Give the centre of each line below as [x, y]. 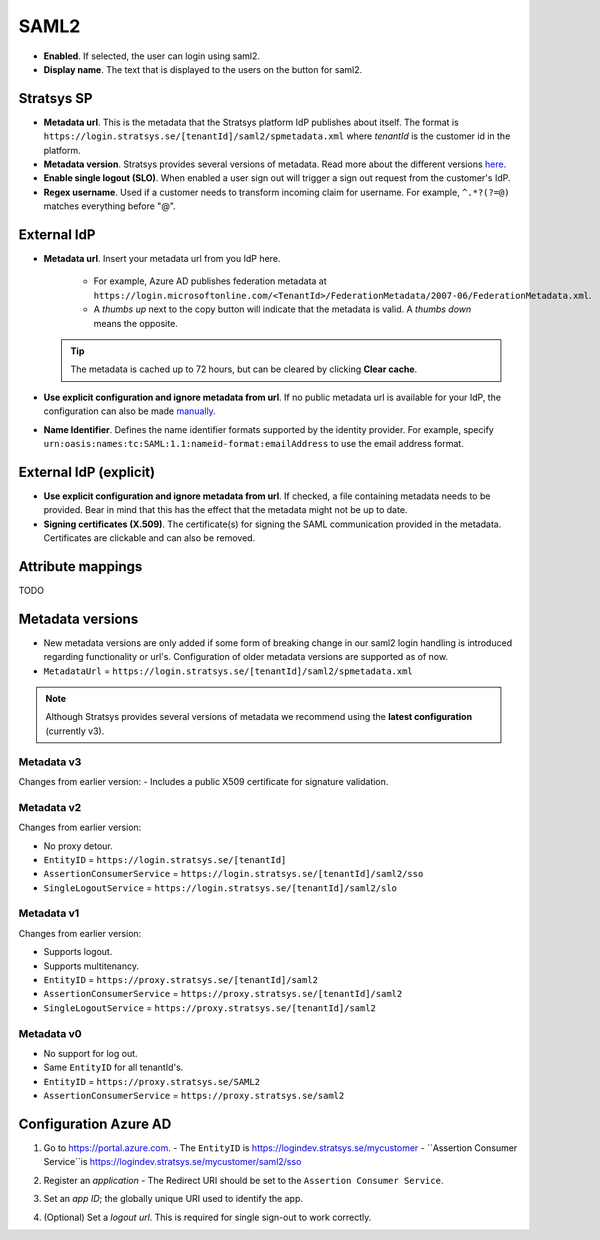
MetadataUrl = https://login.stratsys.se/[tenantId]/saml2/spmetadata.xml [228, 671]
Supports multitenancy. [91, 966]
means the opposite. [136, 323]
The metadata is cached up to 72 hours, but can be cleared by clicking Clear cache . [244, 369]
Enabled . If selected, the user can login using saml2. [151, 56]
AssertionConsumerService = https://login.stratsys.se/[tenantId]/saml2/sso [233, 874]
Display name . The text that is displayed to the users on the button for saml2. [203, 69]
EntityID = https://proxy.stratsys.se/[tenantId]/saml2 [181, 979]
